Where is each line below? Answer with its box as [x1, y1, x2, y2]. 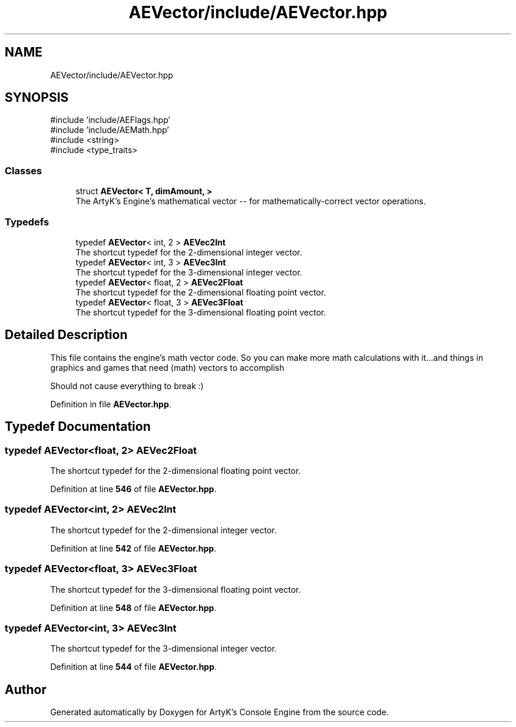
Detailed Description [5, 327, 128, 343]
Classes [5, 164, 42, 177]
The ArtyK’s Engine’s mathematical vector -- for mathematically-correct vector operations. [75, 196, 426, 207]
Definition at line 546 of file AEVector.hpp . [50, 484, 217, 494]
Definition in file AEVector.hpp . [50, 399, 171, 409]
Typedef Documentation [5, 419, 151, 434]
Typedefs [5, 215, 49, 228]
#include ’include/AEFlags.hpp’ [50, 115, 171, 125]
